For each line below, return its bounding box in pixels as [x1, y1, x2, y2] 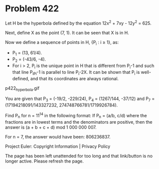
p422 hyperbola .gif [5, 85, 40, 92]
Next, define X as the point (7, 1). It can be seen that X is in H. [5, 30, 129, 35]
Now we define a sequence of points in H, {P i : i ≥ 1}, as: [5, 39, 119, 46]
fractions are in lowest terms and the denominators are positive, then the [5, 119, 153, 125]
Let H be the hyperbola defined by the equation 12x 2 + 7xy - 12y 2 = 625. [5, 19, 152, 26]
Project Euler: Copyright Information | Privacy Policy [5, 143, 111, 149]
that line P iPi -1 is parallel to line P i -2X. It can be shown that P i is [12, 69, 140, 76]
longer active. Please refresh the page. [5, 158, 84, 164]
